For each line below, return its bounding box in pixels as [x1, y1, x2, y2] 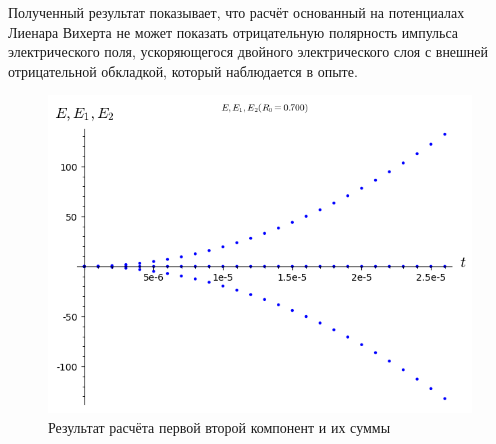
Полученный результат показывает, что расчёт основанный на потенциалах [8, 2, 465, 22]
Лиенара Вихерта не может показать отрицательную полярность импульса [8, 21, 459, 42]
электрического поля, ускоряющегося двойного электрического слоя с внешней [8, 41, 489, 62]
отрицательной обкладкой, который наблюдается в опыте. [8, 60, 358, 81]
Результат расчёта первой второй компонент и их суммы [48, 416, 391, 437]
